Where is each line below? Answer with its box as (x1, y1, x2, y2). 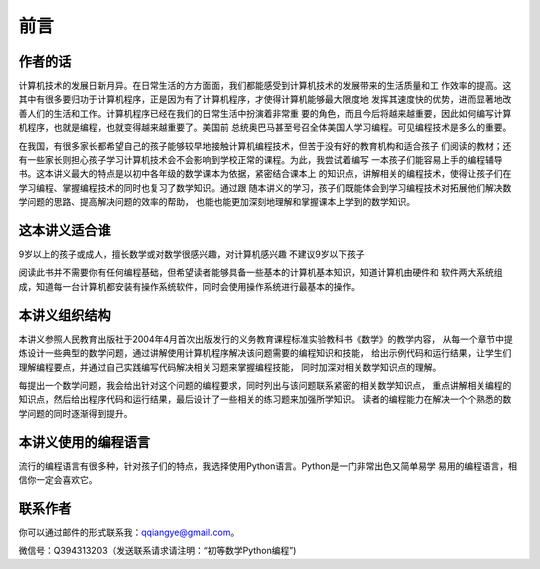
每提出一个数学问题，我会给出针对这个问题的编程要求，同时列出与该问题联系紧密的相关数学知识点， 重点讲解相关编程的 (18, 379, 512, 391)
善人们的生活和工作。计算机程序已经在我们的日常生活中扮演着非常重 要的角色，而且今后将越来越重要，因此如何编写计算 (18, 107, 512, 119)
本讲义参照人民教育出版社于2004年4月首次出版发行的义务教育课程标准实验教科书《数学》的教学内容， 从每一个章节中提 (18, 333, 514, 345)
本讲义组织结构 (18, 306, 111, 324)
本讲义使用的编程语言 (18, 433, 150, 450)
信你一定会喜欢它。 (18, 474, 98, 486)
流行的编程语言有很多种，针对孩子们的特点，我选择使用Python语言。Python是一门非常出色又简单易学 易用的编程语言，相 (18, 460, 518, 472)
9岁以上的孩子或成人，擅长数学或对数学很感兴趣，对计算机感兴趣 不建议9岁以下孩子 (18, 248, 365, 260)
